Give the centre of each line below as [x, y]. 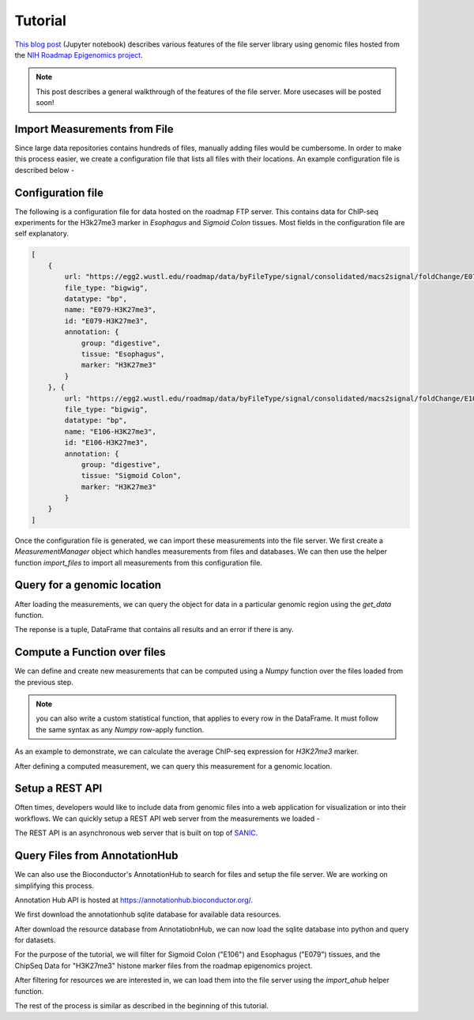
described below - [45, 170]
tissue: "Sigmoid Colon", [131, 476]
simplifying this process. [55, 886]
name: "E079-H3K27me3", [111, 310]
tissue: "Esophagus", [123, 354]
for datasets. [35, 940]
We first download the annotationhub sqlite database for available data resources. [148, 915]
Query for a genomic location [88, 585]
